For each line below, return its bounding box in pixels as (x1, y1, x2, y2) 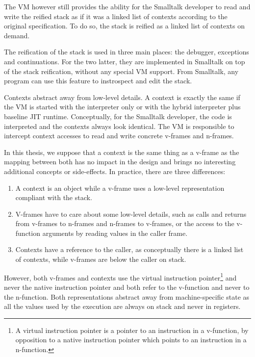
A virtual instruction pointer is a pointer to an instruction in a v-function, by (15, 325, 249, 335)
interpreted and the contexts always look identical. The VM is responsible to (4, 121, 234, 131)
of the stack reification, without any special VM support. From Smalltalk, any (4, 66, 239, 76)
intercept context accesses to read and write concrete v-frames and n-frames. (4, 130, 234, 141)
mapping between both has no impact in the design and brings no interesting (4, 156, 236, 167)
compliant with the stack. (15, 192, 92, 203)
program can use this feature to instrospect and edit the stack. (4, 76, 192, 86)
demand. (4, 30, 30, 40)
